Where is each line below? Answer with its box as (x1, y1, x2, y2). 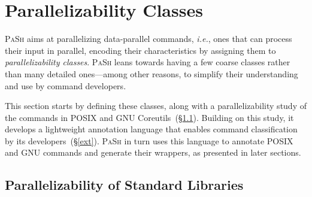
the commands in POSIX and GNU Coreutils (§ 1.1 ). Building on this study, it (5, 111, 294, 123)
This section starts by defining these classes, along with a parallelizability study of (5, 99, 307, 112)
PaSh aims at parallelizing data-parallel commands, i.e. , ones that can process (5, 32, 292, 45)
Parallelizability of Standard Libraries (5, 175, 244, 194)
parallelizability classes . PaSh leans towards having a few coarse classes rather (5, 56, 290, 68)
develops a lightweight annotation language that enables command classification (5, 123, 298, 135)
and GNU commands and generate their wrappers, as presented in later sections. (5, 146, 301, 159)
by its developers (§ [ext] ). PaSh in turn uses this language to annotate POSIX (5, 134, 293, 147)
